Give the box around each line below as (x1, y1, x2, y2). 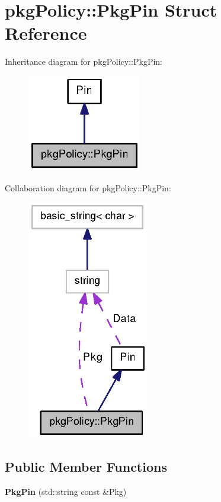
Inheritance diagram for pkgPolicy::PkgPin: (5, 55, 162, 68)
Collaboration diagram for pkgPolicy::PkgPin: (5, 181, 171, 194)
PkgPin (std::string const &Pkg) (5, 485, 127, 498)
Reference (5, 21, 87, 45)
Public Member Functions (5, 457, 167, 476)
